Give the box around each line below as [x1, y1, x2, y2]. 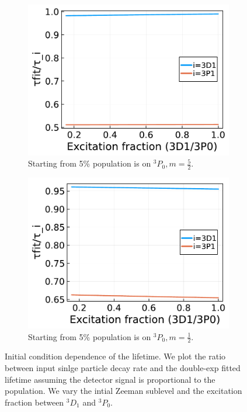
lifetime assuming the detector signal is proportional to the [5, 373, 215, 385]
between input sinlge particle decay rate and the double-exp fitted [5, 362, 241, 373]
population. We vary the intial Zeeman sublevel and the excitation [5, 385, 242, 397]
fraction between [5, 396, 64, 408]
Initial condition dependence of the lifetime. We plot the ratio [5, 350, 226, 362]
